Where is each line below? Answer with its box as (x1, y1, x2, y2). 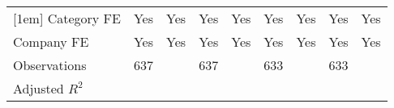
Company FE (13, 32, 89, 51)
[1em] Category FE (13, 9, 121, 27)
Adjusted (13, 79, 64, 98)
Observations (13, 56, 87, 74)
